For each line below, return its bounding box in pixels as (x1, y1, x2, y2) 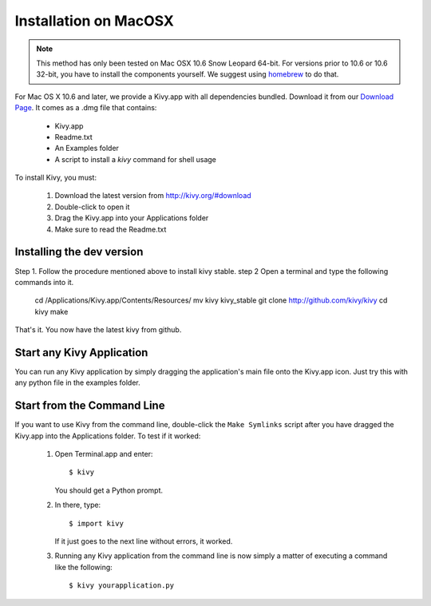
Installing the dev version (14, 245, 144, 259)
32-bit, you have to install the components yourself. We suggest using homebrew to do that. (36, 69, 339, 79)
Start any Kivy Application (14, 346, 148, 359)
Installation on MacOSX (14, 12, 175, 30)
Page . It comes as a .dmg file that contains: (14, 103, 157, 113)
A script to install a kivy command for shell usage (54, 154, 217, 164)
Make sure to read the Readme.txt (54, 224, 167, 234)
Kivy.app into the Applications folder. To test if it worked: (14, 431, 201, 441)
